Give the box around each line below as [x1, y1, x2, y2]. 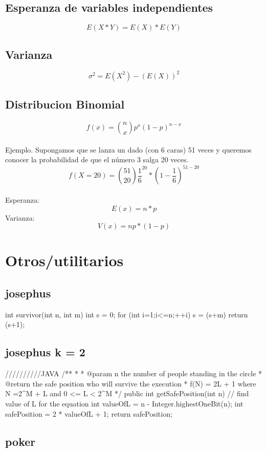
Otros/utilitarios [5, 250, 124, 271]
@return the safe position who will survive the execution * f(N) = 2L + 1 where [5, 378, 256, 389]
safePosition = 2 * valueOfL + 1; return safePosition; [5, 408, 172, 419]
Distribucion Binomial [5, 96, 125, 112]
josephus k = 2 [5, 344, 85, 360]
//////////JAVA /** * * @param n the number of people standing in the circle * [5, 368, 262, 379]
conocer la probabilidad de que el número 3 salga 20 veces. [5, 154, 189, 165]
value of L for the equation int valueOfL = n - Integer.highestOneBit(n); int [5, 398, 243, 408]
